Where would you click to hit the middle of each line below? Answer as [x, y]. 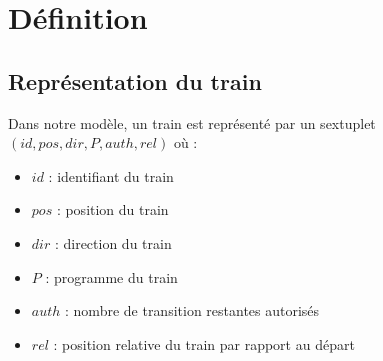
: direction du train [113, 242]
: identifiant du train [111, 175]
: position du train [112, 209]
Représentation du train [135, 80]
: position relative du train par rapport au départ [204, 343]
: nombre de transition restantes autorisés [192, 310]
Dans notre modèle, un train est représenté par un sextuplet [192, 122]
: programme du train [111, 276]
